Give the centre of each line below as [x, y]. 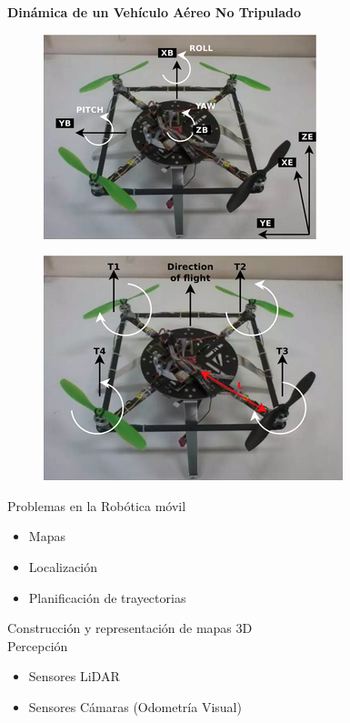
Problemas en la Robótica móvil [97, 505]
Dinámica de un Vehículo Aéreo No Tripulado [155, 12]
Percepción [38, 645]
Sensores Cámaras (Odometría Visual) [135, 706]
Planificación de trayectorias [107, 597]
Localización [63, 566]
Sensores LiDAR [74, 676]
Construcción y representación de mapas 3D [130, 628]
